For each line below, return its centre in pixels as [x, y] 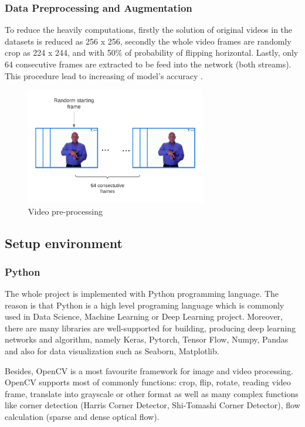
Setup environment [64, 243]
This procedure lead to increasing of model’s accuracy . [104, 75]
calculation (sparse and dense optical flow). [82, 417]
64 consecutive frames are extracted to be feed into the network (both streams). [148, 64]
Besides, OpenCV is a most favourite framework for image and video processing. [149, 370]
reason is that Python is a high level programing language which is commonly [145, 305]
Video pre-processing [66, 211]
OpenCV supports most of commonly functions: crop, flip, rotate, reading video [148, 382]
